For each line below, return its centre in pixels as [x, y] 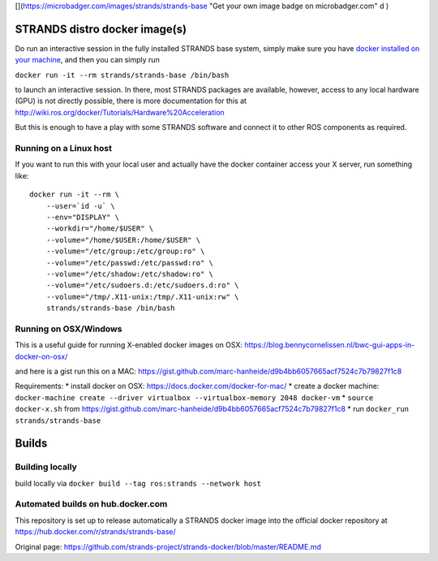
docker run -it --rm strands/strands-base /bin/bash [122, 75]
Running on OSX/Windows [69, 329]
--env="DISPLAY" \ [83, 217]
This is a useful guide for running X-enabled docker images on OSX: [129, 345]
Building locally [46, 467]
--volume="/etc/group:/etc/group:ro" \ [125, 251]
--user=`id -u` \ [80, 206]
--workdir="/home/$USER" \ [100, 229]
